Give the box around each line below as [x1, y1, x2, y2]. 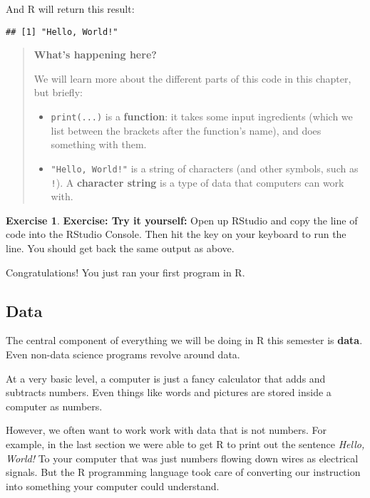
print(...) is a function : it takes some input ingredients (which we [51, 109, 353, 124]
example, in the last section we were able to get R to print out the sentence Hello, [6, 436, 365, 451]
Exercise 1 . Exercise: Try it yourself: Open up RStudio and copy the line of [6, 212, 358, 227]
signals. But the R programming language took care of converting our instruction [6, 465, 361, 479]
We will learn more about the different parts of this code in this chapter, [34, 71, 351, 85]
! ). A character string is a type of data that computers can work [51, 175, 344, 190]
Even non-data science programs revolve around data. [6, 346, 240, 361]
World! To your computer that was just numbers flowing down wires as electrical [6, 450, 359, 465]
